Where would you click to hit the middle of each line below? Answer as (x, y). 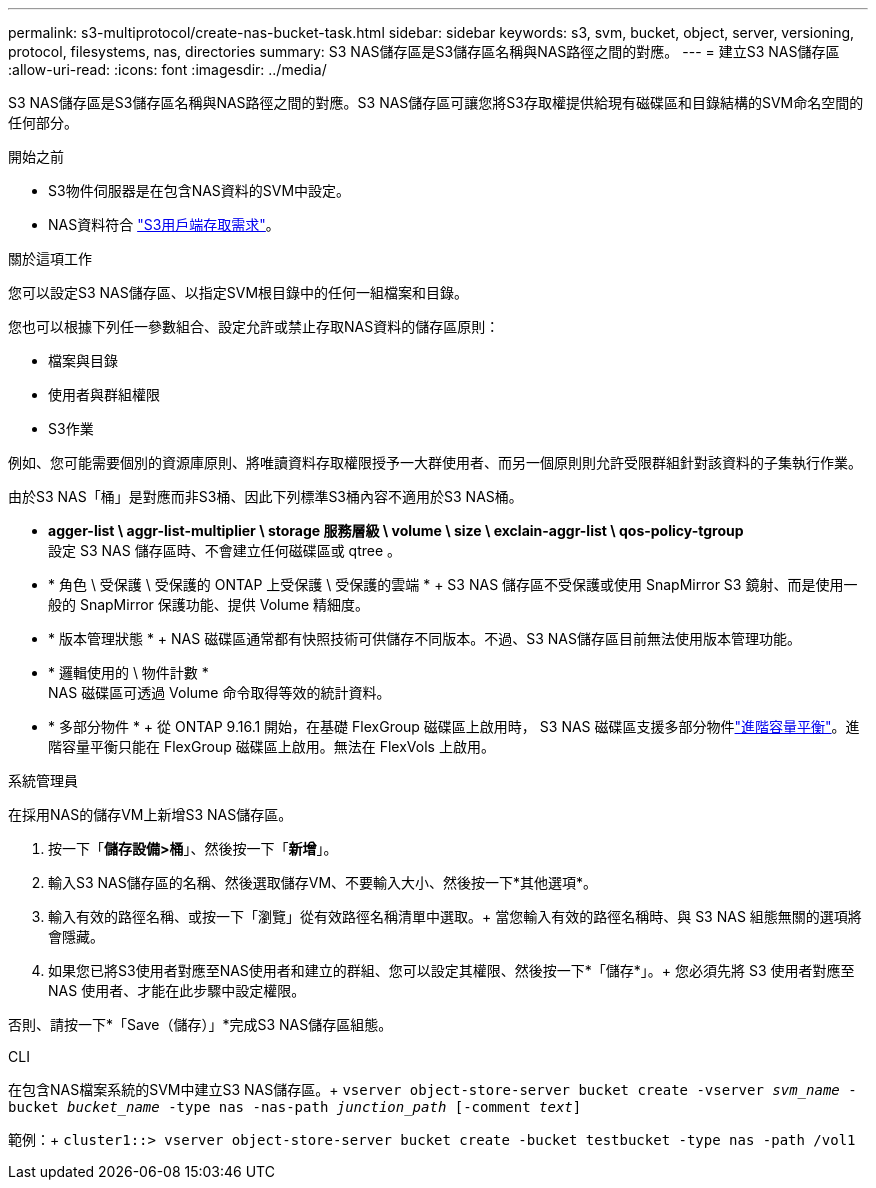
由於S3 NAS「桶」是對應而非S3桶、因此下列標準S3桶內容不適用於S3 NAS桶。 (265, 496)
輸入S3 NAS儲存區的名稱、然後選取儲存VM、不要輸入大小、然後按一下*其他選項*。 (323, 882)
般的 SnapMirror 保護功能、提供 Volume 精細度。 (209, 604)
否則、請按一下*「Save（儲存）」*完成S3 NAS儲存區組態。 (200, 1024)
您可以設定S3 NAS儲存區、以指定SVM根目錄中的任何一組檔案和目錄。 (238, 292)
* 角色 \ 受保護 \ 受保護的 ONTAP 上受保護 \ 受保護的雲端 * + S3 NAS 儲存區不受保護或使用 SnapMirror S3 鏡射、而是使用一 (453, 584)
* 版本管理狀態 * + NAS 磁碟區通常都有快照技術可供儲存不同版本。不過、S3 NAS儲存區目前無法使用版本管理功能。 (424, 638)
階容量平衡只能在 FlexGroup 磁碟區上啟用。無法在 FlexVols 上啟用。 (271, 746)
